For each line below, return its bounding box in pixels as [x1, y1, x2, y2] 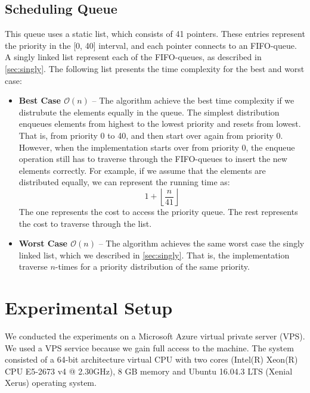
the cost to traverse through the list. [18, 217, 152, 229]
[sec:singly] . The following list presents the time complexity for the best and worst [5, 62, 305, 74]
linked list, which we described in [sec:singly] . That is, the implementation [18, 248, 290, 261]
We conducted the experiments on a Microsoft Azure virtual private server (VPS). [5, 330, 305, 342]
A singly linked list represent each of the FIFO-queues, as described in [5, 51, 262, 63]
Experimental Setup [5, 295, 173, 320]
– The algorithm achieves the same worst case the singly [98, 237, 305, 249]
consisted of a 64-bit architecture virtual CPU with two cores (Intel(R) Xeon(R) [5, 353, 298, 366]
